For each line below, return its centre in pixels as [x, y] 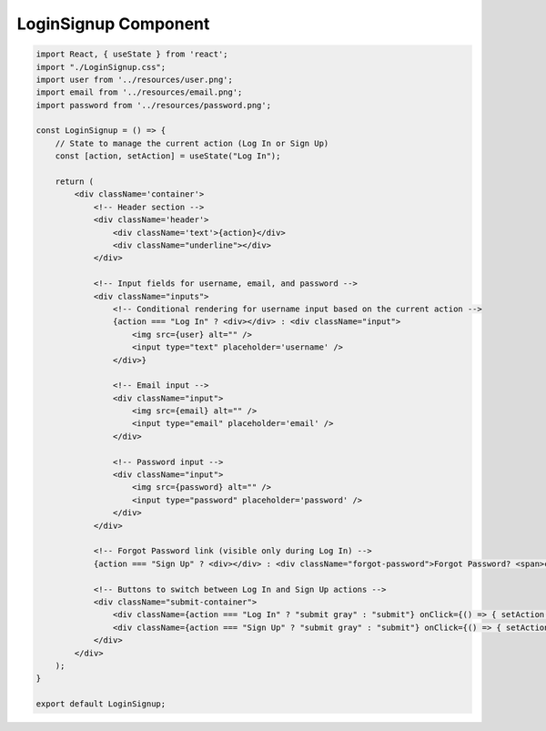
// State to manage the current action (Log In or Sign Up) [192, 143]
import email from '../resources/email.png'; [139, 92]
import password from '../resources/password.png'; [154, 105]
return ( [75, 182]
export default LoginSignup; [101, 704]
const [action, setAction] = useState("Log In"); [168, 156]
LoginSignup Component [113, 24]
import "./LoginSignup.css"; [101, 67]
